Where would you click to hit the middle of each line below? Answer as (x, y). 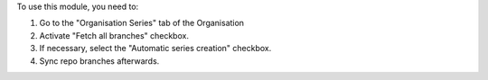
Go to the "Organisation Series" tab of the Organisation (141, 23)
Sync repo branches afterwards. (99, 61)
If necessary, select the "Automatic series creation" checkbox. (155, 49)
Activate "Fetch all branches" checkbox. (114, 35)
